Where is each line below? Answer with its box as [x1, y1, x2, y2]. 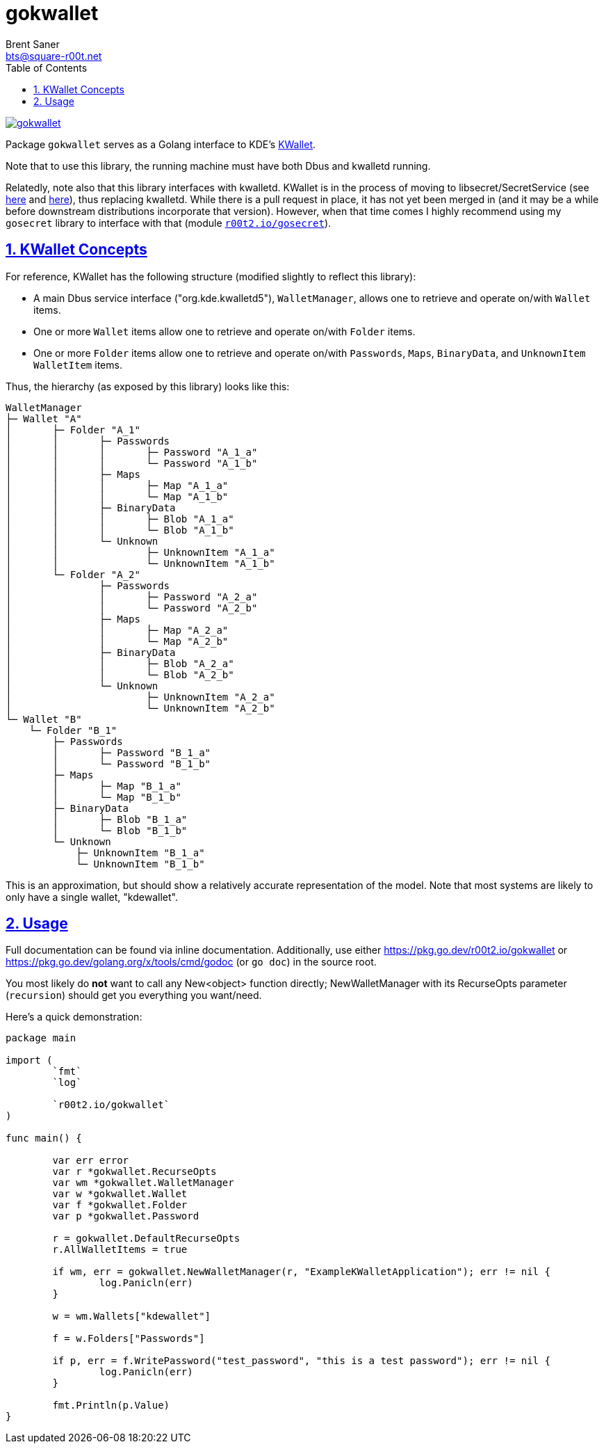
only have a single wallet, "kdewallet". [6, 890, 178, 903]
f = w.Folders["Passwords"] [52, 1333, 205, 1345]
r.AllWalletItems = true [52, 1244, 188, 1256]
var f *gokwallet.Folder [52, 1199, 188, 1211]
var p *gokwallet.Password [52, 1210, 199, 1222]
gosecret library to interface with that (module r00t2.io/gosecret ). [6, 216, 332, 229]
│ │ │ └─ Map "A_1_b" [6, 490, 229, 502]
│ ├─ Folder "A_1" [6, 424, 140, 435]
